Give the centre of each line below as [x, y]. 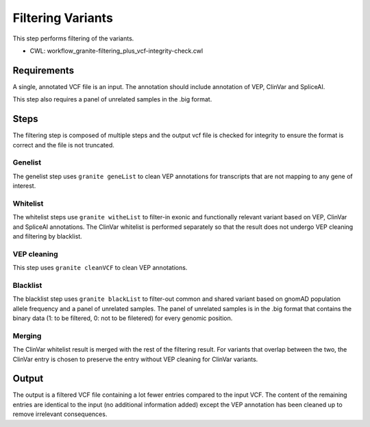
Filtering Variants [63, 18]
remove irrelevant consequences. [60, 414]
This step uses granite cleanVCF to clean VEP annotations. [100, 268]
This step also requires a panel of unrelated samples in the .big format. [112, 99]
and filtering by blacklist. [47, 236]
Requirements [44, 70]
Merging [27, 336]
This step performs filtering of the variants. [73, 38]
